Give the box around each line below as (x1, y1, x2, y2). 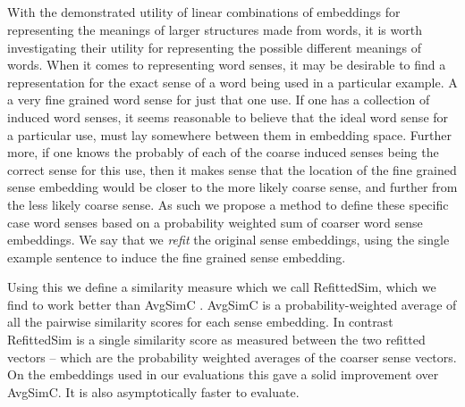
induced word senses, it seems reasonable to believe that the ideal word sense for (7, 107, 449, 126)
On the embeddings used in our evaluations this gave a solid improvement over (7, 365, 439, 384)
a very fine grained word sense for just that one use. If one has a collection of (7, 90, 430, 109)
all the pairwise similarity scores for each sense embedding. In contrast (7, 312, 393, 331)
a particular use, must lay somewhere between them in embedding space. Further (7, 125, 452, 144)
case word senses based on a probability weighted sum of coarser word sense (7, 212, 423, 231)
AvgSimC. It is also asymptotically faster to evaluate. (7, 382, 300, 401)
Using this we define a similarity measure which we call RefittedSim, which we (7, 278, 436, 296)
